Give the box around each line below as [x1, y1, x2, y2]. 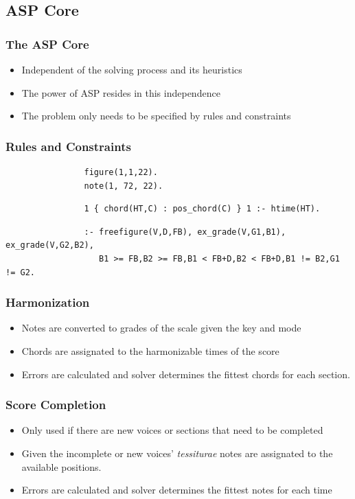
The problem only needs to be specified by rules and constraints [21, 108, 291, 123]
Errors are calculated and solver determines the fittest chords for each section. [21, 367, 350, 381]
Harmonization [5, 294, 90, 311]
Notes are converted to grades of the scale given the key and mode [21, 321, 301, 335]
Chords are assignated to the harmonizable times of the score [21, 343, 279, 358]
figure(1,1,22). [84, 167, 158, 177]
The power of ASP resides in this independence [21, 85, 220, 100]
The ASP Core [5, 35, 89, 52]
